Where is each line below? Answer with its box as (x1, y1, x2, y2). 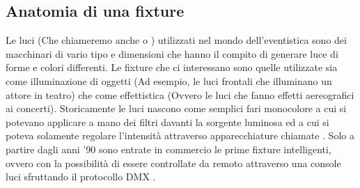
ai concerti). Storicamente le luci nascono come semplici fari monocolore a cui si (6, 101, 347, 116)
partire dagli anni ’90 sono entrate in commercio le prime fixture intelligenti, (6, 141, 331, 156)
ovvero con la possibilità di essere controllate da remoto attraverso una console (6, 155, 341, 170)
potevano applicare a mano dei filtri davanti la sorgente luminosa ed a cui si (6, 114, 329, 129)
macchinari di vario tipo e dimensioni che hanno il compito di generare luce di (6, 46, 338, 61)
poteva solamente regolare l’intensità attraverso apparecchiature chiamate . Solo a (6, 128, 354, 143)
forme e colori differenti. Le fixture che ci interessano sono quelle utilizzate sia (6, 60, 338, 75)
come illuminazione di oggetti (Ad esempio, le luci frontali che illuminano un (6, 73, 332, 88)
